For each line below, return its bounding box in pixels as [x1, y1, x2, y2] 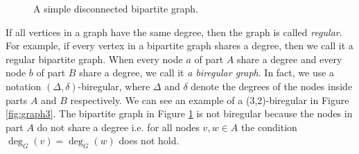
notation [6, 78, 42, 93]
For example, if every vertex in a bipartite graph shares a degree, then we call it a [6, 38, 353, 53]
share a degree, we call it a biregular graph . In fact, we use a [79, 65, 335, 80]
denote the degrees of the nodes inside [191, 78, 353, 93]
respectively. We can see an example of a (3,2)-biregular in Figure [70, 92, 349, 107]
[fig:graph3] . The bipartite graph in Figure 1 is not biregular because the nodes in [6, 106, 353, 121]
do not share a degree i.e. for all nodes [37, 119, 200, 134]
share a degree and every [236, 51, 342, 66]
